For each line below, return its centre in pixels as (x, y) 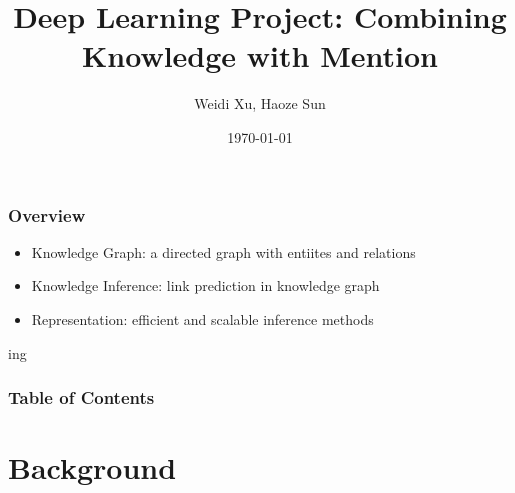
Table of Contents (81, 397)
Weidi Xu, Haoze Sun (260, 103)
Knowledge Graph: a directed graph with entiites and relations (223, 251)
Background (92, 467)
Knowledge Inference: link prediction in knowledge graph (205, 285)
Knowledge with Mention (260, 55)
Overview (47, 214)
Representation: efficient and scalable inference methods (202, 318)
